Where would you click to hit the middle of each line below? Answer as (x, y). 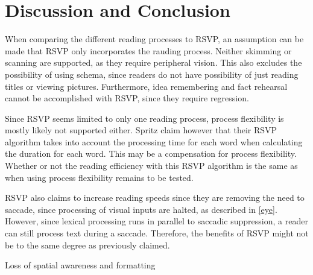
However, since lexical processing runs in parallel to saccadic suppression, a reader (156, 221)
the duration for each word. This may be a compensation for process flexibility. (151, 153)
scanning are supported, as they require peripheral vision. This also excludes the (153, 62)
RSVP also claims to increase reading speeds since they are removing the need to (155, 198)
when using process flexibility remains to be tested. (99, 177)
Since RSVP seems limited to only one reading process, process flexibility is (144, 118)
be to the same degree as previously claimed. (87, 245)
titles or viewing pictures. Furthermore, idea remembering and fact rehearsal (146, 86)
